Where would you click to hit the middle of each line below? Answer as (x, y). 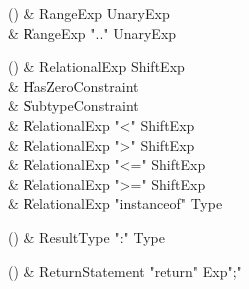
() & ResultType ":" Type (86, 236)
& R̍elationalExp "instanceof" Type (115, 203)
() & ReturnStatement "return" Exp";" (125, 270)
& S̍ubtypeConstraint (73, 105)
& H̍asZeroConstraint (73, 85)
